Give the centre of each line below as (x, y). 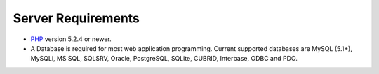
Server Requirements (77, 18)
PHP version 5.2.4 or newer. (71, 39)
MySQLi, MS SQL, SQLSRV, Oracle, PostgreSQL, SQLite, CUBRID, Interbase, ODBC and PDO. (164, 59)
